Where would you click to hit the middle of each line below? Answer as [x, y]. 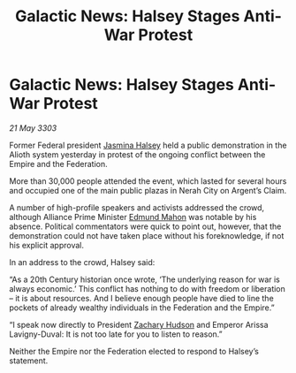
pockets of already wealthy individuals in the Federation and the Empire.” [142, 308]
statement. [29, 361]
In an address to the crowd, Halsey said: [82, 262]
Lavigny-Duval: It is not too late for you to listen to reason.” [116, 334]
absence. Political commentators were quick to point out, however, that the [145, 226]
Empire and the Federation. [58, 164]
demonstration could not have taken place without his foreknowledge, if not [147, 235]
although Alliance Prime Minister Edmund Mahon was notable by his [133, 217]
